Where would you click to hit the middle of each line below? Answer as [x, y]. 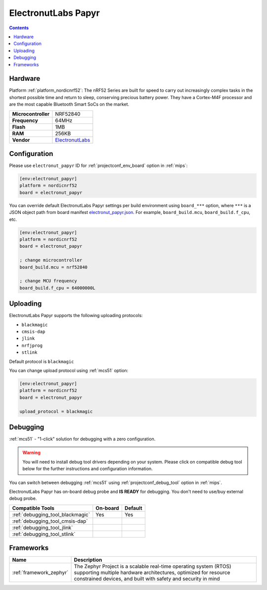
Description [88, 560]
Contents [19, 28]
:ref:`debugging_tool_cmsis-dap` [50, 521]
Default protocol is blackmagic [42, 361]
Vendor [21, 140]
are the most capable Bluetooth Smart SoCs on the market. [69, 105]
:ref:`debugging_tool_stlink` [44, 534]
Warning [31, 453]
